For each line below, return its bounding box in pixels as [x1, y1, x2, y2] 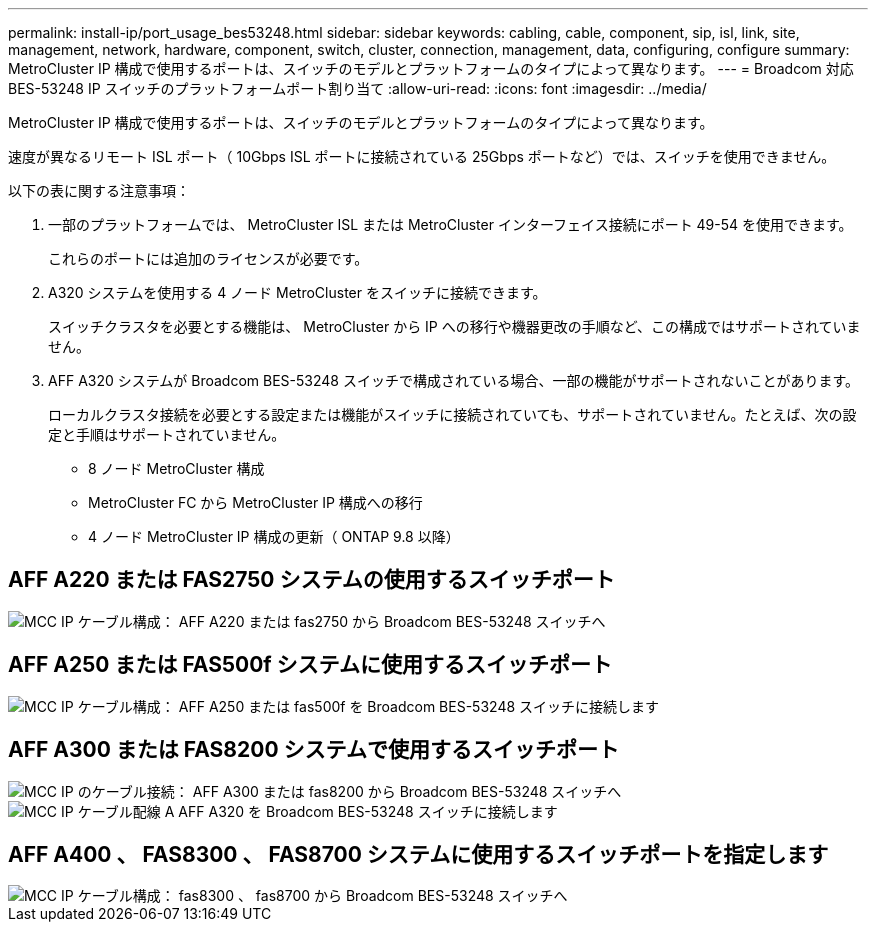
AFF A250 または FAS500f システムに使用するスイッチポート [8, 652, 612, 678]
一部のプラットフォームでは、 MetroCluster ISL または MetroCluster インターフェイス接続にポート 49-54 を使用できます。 [48, 216, 853, 233]
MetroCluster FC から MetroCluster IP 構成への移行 [88, 494, 423, 511]
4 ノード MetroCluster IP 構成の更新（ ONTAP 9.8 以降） [88, 528, 460, 545]
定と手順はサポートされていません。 [48, 426, 286, 443]
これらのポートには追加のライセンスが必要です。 [48, 250, 369, 267]
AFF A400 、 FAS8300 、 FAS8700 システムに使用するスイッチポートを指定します [8, 841, 829, 867]
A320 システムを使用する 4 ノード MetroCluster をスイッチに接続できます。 [48, 284, 547, 301]
